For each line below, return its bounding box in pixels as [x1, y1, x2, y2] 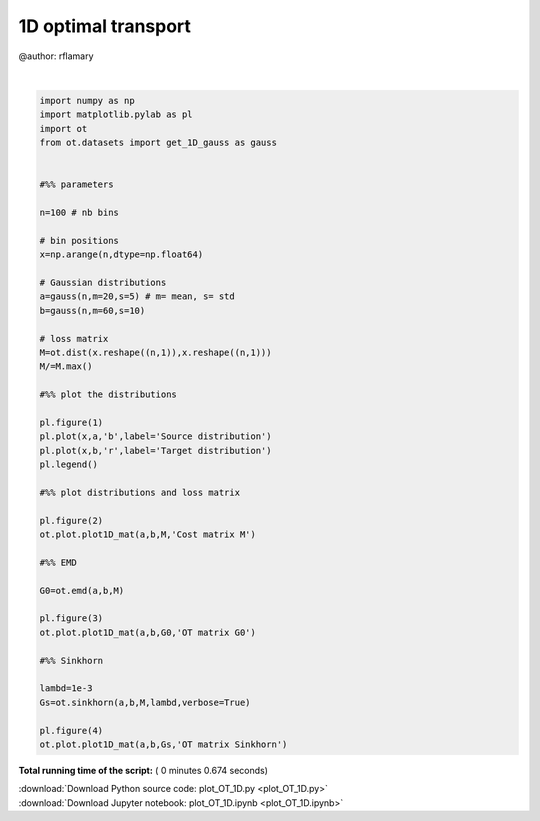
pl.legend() [39, 459, 99, 470]
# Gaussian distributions [39, 277, 167, 288]
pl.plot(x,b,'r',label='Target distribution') [39, 445, 272, 456]
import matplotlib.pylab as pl [39, 109, 194, 120]
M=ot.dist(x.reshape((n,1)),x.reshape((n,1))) [39, 346, 272, 358]
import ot [39, 123, 88, 134]
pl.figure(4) [39, 725, 104, 736]
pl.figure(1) [39, 416, 104, 428]
